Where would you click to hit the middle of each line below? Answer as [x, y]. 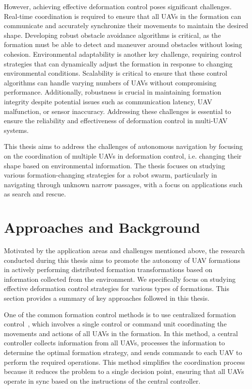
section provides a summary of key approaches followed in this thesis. [107, 298]
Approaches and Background [102, 227]
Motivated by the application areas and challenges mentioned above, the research [124, 250]
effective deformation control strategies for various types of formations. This [117, 288]
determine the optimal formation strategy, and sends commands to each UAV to [123, 352]
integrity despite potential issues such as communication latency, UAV [108, 101]
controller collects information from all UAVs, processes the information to [115, 343]
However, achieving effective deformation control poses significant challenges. [118, 6]
